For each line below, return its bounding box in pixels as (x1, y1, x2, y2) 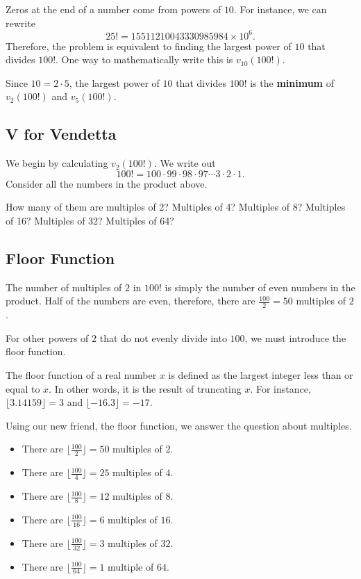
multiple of (108, 559, 154, 573)
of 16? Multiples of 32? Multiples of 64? (6, 213, 174, 228)
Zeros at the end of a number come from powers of (6, 2, 221, 16)
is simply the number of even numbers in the (165, 279, 355, 294)
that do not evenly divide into (99, 330, 227, 345)
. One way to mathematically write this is (56, 52, 233, 67)
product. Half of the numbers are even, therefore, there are (6, 293, 255, 308)
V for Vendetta (6, 123, 117, 145)
